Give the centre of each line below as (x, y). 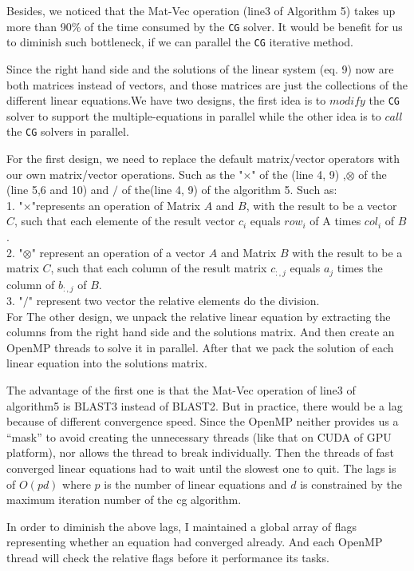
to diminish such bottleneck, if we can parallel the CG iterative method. (180, 42)
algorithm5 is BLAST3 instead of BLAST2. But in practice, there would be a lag (205, 405)
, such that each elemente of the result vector (125, 221)
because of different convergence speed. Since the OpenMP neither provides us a (203, 421)
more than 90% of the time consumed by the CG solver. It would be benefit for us (205, 26)
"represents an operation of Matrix (116, 205)
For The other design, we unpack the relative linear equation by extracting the (199, 316)
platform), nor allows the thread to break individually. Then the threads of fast (200, 452)
